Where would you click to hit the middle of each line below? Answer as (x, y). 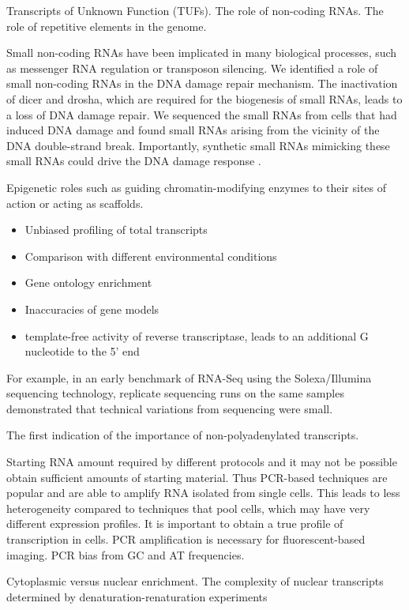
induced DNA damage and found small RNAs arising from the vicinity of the (193, 130)
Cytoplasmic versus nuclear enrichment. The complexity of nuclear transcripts (195, 581)
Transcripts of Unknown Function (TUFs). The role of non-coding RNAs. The (195, 10)
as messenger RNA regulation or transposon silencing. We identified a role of (192, 68)
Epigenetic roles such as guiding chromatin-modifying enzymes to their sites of (197, 187)
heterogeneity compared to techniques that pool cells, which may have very (188, 508)
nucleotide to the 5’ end (82, 351)
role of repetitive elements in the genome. (107, 26)
